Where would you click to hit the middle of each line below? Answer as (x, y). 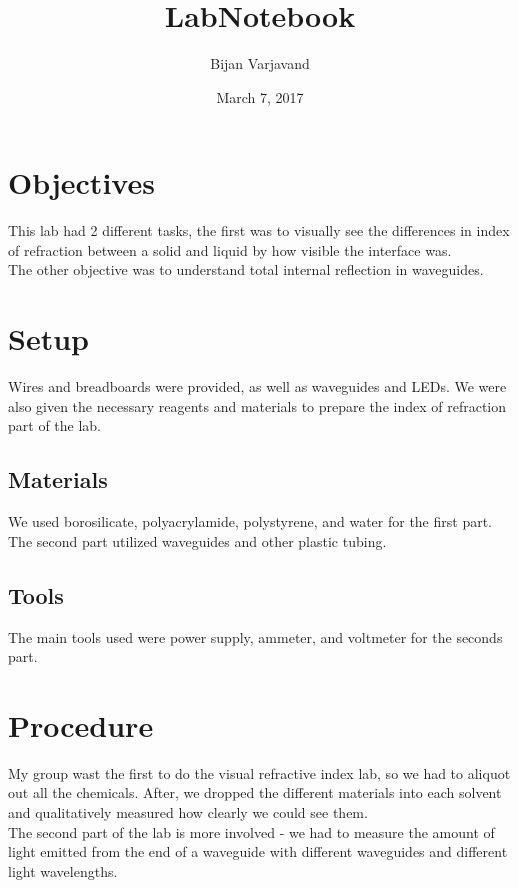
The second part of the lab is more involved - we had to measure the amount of (251, 831)
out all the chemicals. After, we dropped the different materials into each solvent (255, 792)
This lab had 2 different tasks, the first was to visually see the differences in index (259, 230)
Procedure (81, 724)
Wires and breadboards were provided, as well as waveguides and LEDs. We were (257, 386)
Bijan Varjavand (260, 63)
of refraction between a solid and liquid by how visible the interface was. (230, 249)
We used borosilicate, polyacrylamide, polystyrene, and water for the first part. (250, 521)
